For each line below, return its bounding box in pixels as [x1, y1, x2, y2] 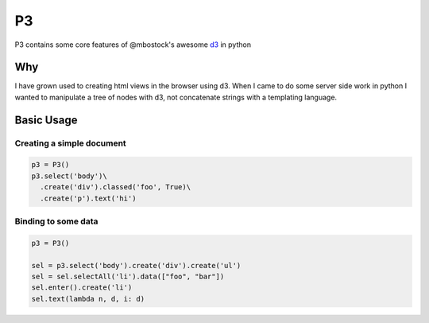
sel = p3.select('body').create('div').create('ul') [31, 261, 242, 270]
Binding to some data [14, 216, 99, 227]
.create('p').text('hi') [40, 193, 137, 203]
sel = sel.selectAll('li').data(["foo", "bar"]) [31, 271, 225, 281]
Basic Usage [14, 113, 78, 126]
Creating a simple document [14, 138, 126, 149]
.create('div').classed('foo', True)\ [40, 183, 191, 192]
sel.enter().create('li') [31, 283, 133, 292]
